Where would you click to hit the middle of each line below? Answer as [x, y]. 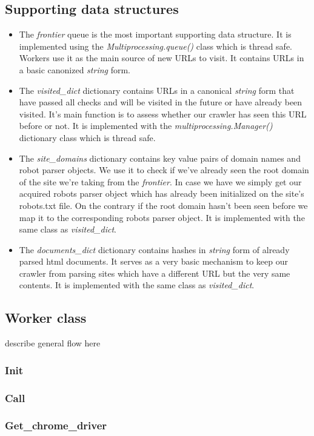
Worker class [46, 318]
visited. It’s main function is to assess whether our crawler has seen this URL [163, 114]
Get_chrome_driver [56, 425]
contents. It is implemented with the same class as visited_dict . [137, 285]
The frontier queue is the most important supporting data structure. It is [155, 34]
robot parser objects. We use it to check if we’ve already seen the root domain [164, 170]
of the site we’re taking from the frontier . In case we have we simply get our [160, 181]
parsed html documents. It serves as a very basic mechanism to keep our [153, 261]
